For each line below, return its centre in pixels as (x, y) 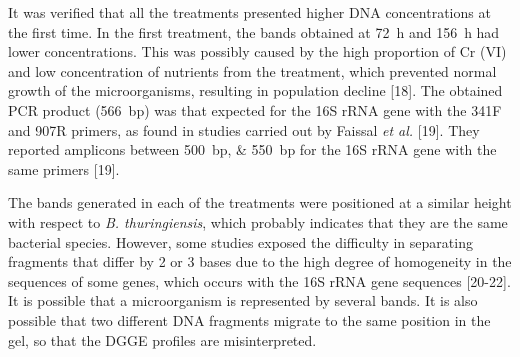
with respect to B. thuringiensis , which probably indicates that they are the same (258, 221)
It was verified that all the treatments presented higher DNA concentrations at (249, 12)
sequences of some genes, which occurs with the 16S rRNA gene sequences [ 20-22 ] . (259, 280)
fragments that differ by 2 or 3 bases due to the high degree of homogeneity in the (260, 261)
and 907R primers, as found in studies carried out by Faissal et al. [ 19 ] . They (244, 129)
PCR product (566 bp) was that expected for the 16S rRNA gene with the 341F (255, 109)
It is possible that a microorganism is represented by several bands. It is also (243, 300)
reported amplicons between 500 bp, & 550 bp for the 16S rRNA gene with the (252, 149)
